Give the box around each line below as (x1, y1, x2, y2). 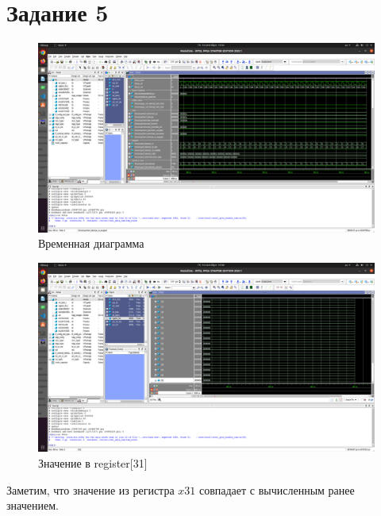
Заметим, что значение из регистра (6, 481, 175, 498)
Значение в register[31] (38, 454, 148, 471)
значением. (6, 497, 59, 514)
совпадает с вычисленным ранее (198, 481, 355, 498)
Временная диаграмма (38, 235, 144, 252)
